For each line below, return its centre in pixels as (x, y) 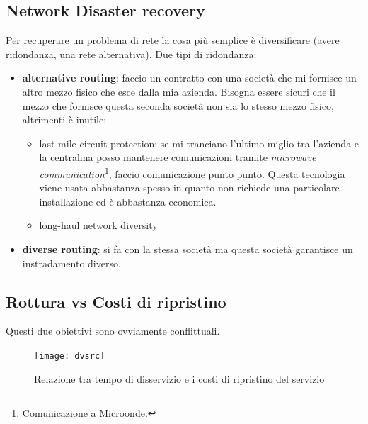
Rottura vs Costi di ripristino (116, 301)
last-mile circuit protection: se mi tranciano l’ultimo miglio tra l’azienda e (199, 143)
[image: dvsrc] (70, 356)
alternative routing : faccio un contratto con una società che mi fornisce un (189, 78)
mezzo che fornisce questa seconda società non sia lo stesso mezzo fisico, (178, 105)
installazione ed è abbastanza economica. (128, 201)
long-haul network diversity (98, 225)
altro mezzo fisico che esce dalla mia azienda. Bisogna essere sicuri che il (179, 91)
